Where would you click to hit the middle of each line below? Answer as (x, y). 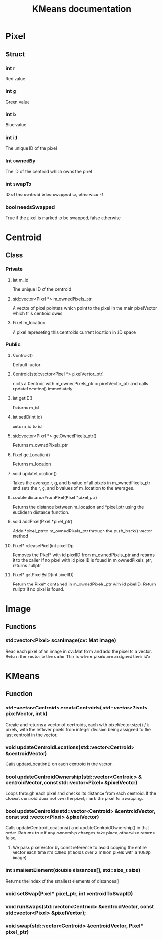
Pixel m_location (29, 322)
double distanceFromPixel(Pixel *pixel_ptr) (55, 497)
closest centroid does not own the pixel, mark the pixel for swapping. (74, 798)
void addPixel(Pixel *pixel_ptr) (42, 521)
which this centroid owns (37, 313)
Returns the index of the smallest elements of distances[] (62, 881)
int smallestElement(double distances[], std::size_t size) (73, 870)
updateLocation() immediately (42, 389)
